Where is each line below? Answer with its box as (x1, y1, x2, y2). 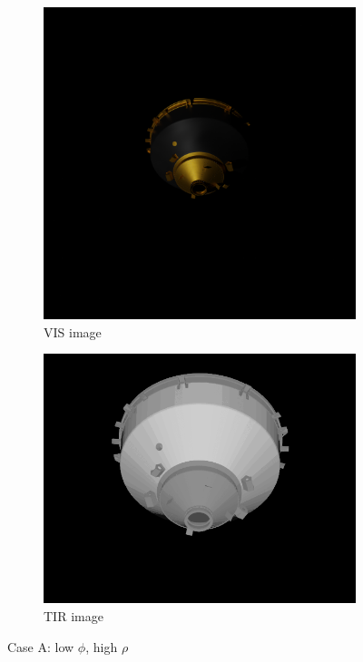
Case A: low (7, 637, 74, 656)
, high (85, 637, 118, 656)
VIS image (44, 322, 102, 341)
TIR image (44, 606, 103, 625)
